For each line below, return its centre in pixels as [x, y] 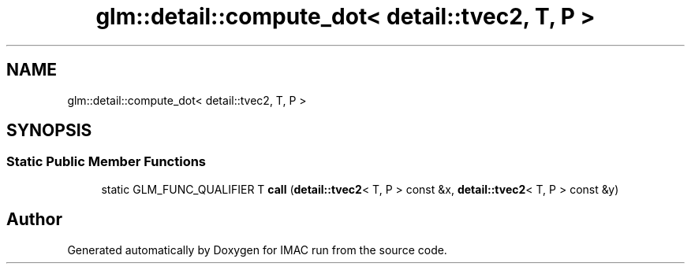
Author [34, 220]
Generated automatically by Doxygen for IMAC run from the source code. [257, 250]
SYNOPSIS [49, 131]
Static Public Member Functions [106, 162]
